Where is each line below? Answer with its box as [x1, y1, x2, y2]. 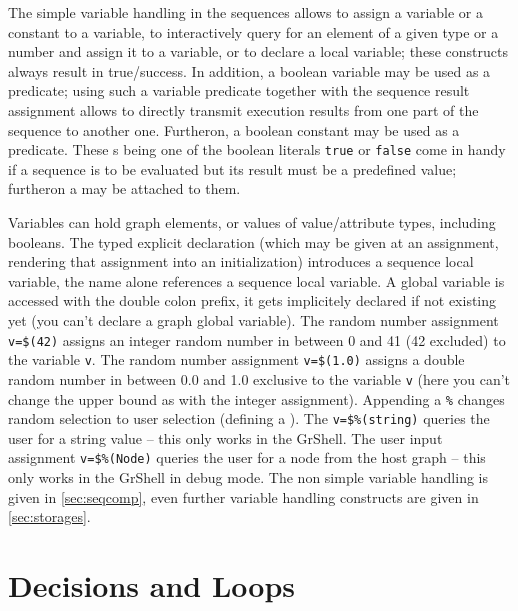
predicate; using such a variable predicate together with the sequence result [8, 80, 470, 101]
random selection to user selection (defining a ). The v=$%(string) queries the [8, 408, 490, 429]
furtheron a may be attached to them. [8, 178, 241, 199]
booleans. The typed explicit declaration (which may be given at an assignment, [8, 231, 499, 252]
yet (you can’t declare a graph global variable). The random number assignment [8, 309, 499, 330]
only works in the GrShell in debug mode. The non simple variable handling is [8, 467, 488, 488]
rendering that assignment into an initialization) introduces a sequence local [8, 251, 474, 272]
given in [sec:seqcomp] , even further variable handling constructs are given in [8, 486, 479, 507]
